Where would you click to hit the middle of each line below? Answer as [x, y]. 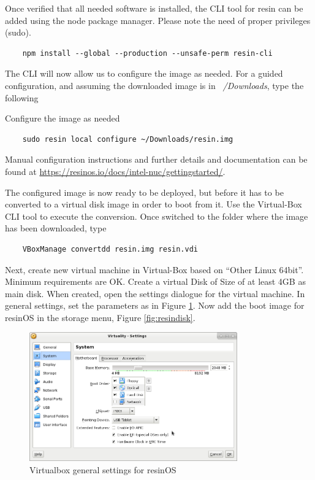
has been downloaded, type [56, 228]
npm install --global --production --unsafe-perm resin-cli [147, 53]
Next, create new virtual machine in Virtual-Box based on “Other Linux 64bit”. [154, 269]
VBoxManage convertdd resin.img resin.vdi [110, 249]
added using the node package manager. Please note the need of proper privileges [158, 20]
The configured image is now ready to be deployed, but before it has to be [144, 192]
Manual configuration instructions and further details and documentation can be [156, 159]
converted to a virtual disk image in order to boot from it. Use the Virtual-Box [154, 204]
